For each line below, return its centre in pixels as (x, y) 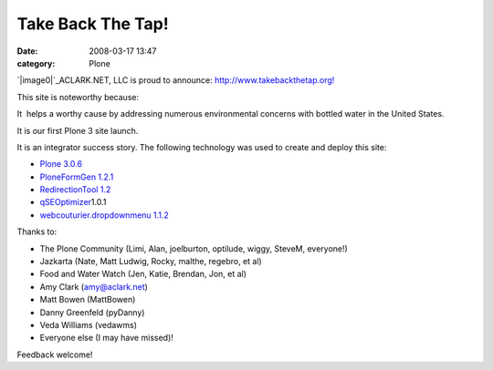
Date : (27, 51)
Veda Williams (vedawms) (88, 324)
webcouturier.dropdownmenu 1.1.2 (104, 215)
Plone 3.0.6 (61, 164)
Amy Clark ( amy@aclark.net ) (94, 286)
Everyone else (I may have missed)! (106, 338)
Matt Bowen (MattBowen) (88, 300)
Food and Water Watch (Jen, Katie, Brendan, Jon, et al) (143, 274)
